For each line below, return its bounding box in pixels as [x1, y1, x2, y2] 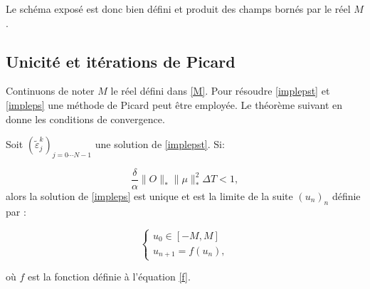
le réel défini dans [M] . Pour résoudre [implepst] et [110, 83, 330, 98]
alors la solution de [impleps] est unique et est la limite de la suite [6, 189, 293, 204]
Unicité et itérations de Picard [6, 50, 236, 72]
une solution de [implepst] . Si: [95, 137, 225, 152]
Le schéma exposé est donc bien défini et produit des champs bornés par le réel [6, 1, 351, 16]
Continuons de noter [6, 83, 95, 98]
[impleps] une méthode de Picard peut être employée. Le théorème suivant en [6, 97, 343, 112]
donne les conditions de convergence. [6, 111, 165, 126]
